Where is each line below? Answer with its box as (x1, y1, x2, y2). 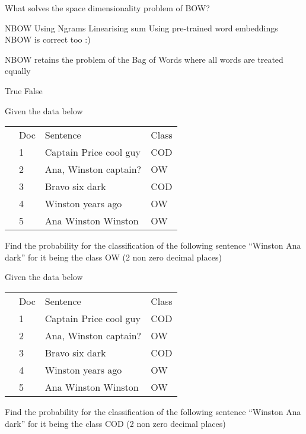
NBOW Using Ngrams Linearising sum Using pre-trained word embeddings (5, 21, 278, 34)
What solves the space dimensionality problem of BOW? (5, 2, 210, 14)
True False (5, 84, 43, 97)
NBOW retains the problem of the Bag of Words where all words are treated (5, 53, 283, 65)
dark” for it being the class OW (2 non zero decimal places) (5, 250, 222, 263)
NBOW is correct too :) (5, 33, 91, 46)
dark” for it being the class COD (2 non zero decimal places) (5, 417, 226, 429)
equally (5, 65, 31, 77)
